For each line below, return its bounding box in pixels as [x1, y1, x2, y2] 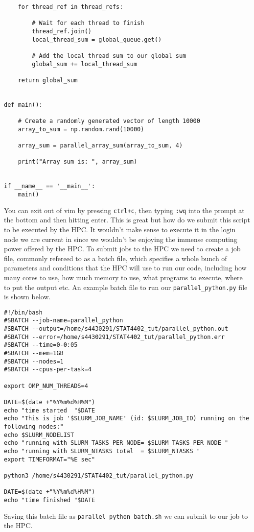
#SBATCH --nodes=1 [4, 358, 64, 365]
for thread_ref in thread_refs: [18, 3, 123, 10]
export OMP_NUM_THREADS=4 [4, 382, 88, 389]
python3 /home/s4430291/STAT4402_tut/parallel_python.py [4, 472, 193, 479]
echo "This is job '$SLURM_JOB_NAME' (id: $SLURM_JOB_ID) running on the [4, 415, 250, 422]
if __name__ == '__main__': [4, 183, 95, 190]
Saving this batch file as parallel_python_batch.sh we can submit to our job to [4, 510, 248, 521]
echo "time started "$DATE [4, 407, 95, 414]
